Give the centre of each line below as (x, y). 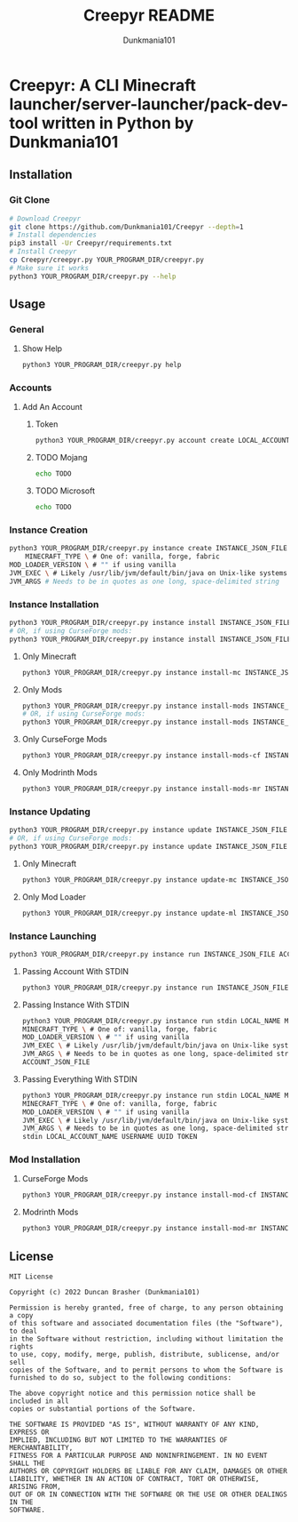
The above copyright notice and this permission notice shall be (132, 1394)
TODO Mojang (61, 458)
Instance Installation (54, 604)
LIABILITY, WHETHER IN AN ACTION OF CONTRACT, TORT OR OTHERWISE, (134, 1479)
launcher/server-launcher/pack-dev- (149, 104)
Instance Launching (53, 936)
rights (21, 1347)
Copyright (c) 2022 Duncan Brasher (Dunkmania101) (105, 1293)
